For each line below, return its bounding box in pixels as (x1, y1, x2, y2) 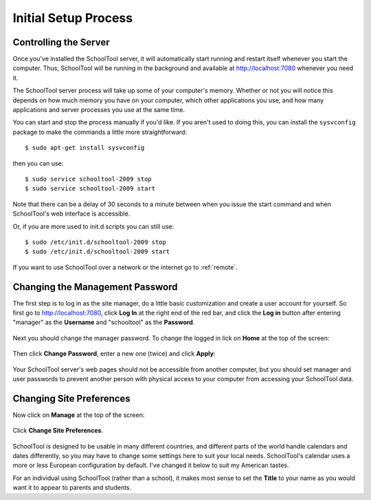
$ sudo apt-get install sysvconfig (25, 144, 145, 152)
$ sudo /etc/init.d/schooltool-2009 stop (25, 238, 166, 246)
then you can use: (12, 159, 64, 168)
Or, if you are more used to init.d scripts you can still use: (12, 222, 175, 230)
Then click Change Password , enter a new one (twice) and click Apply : (12, 350, 216, 358)
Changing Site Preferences (12, 392, 131, 405)
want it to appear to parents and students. (12, 484, 132, 492)
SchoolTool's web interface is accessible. (12, 209, 131, 218)
